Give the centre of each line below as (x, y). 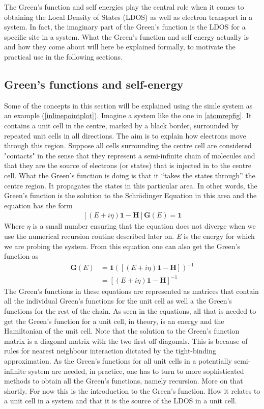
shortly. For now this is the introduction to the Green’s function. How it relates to (132, 390)
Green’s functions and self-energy (94, 84)
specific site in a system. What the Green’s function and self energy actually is (126, 36)
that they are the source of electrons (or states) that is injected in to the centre (128, 165)
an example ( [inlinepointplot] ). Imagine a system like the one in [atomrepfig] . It (128, 115)
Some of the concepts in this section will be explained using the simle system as (128, 105)
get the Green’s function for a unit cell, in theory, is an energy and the (114, 321)
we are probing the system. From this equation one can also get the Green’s (122, 246)
